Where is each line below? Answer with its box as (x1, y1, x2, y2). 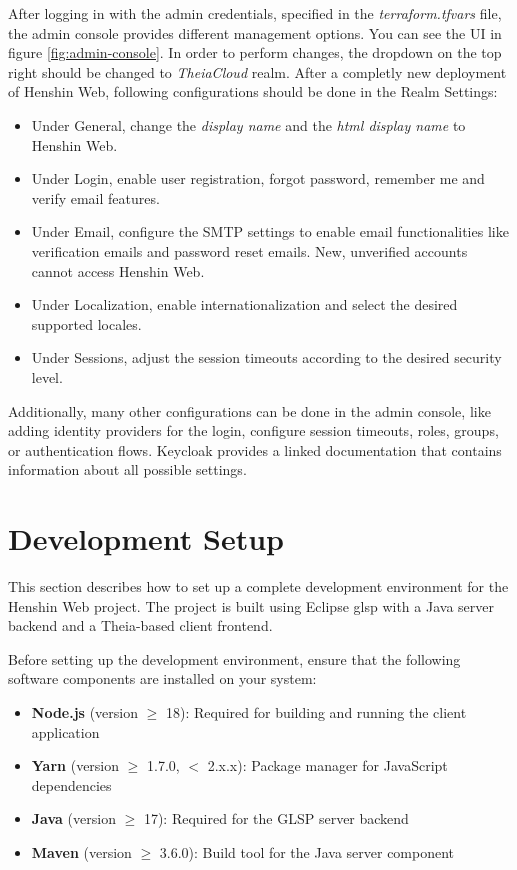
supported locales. (31, 313, 142, 334)
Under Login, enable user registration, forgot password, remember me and (31, 168, 485, 189)
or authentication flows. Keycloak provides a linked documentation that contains (8, 439, 502, 460)
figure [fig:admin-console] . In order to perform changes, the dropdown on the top (8, 42, 502, 63)
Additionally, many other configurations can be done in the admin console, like (8, 400, 491, 421)
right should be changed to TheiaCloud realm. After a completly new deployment (8, 61, 507, 82)
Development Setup (8, 518, 284, 559)
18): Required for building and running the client (165, 701, 467, 722)
